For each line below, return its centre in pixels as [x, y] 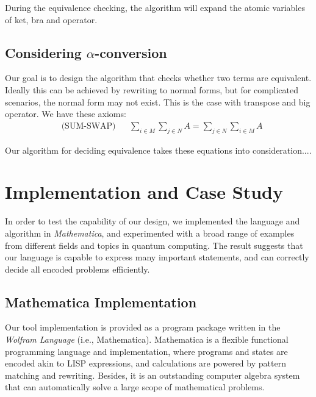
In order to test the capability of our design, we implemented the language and [153, 221]
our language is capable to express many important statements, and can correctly [157, 257]
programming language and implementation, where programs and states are [146, 351]
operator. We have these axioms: [66, 114]
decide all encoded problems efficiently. [77, 269]
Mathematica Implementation [101, 302]
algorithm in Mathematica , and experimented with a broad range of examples [150, 233]
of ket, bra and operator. [51, 19]
